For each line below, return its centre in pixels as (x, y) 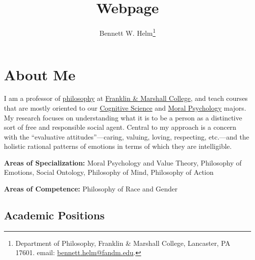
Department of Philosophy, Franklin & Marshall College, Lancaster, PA (123, 243)
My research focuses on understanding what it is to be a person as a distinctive (123, 117)
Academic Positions (54, 215)
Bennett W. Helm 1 (127, 32)
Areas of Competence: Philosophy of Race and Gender (91, 189)
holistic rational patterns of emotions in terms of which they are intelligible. (118, 146)
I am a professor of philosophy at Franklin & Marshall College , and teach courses (126, 98)
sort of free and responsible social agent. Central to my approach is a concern (120, 127)
